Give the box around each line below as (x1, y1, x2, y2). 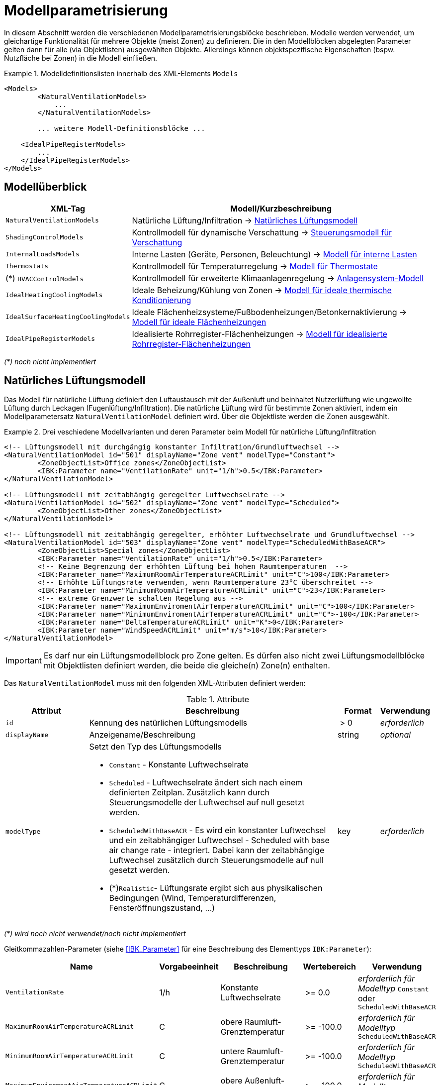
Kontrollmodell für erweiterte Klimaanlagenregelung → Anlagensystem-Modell (132, 273, 424, 283)
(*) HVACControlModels (5, 273, 84, 283)
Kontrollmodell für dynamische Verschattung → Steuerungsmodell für (132, 227, 392, 237)
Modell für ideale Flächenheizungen (132, 317, 266, 327)
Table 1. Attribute (186, 694, 250, 705)
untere (220, 1046, 245, 1056)
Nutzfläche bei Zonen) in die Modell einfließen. (4, 53, 158, 62)
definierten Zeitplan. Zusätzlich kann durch (109, 787, 269, 798)
